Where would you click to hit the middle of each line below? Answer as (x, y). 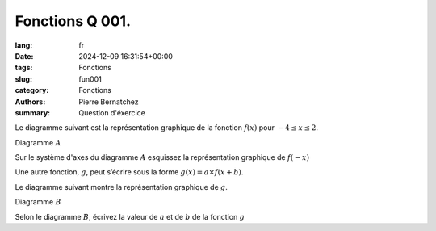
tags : (24, 68)
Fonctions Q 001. (73, 21)
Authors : (30, 102)
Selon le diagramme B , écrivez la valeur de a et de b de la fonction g (130, 216)
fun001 (90, 79)
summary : (33, 112)
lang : (24, 45)
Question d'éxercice (112, 112)
